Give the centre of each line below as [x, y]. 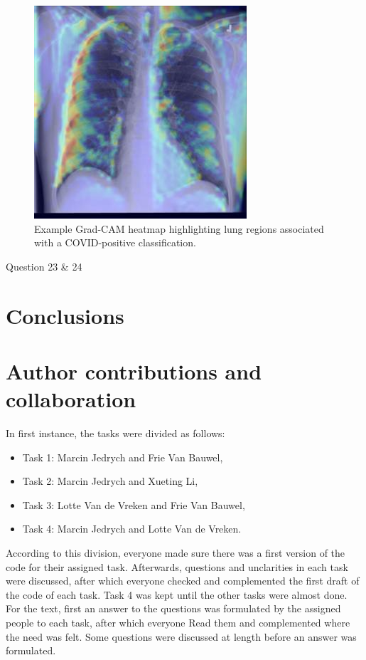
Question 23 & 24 [44, 266]
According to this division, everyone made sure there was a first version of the [176, 553]
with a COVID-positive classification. [115, 242]
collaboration [71, 399]
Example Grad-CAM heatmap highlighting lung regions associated [179, 228]
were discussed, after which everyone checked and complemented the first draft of [183, 581]
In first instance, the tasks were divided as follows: [115, 433]
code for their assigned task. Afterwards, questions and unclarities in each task [177, 566]
